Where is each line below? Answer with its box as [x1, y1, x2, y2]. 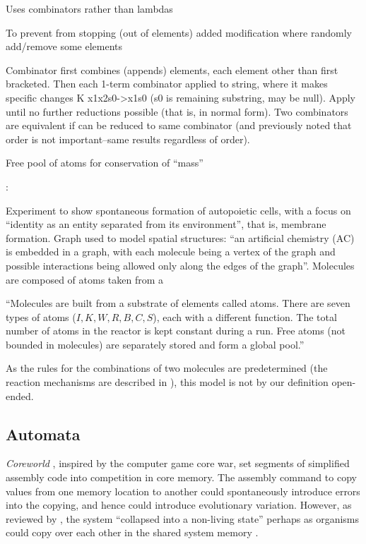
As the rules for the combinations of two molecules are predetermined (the [6, 361, 328, 375]
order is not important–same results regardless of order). [6, 131, 250, 146]
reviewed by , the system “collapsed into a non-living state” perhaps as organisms [6, 511, 360, 526]
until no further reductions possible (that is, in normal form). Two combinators [6, 104, 348, 119]
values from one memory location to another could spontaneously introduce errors [6, 483, 360, 498]
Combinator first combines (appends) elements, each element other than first [6, 62, 338, 77]
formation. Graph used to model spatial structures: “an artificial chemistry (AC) [6, 230, 355, 245]
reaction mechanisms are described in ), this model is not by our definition [6, 375, 329, 389]
